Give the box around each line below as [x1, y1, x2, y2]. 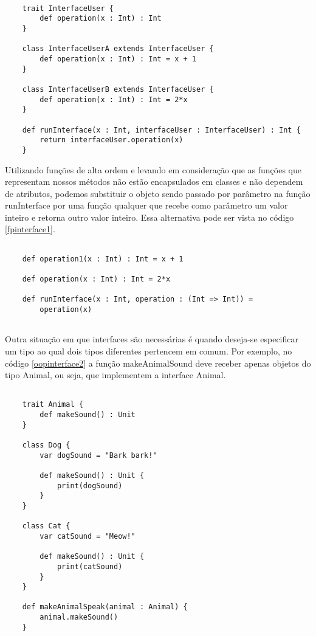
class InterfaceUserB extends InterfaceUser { [22, 85, 214, 94]
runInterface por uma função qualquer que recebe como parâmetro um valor [5, 199, 288, 212]
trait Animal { [22, 400, 83, 409]
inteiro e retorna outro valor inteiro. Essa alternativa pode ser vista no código [5, 210, 294, 223]
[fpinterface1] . [5, 223, 55, 235]
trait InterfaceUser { [22, 4, 114, 13]
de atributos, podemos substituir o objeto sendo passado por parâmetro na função [5, 187, 311, 199]
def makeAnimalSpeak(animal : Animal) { [22, 603, 188, 612]
